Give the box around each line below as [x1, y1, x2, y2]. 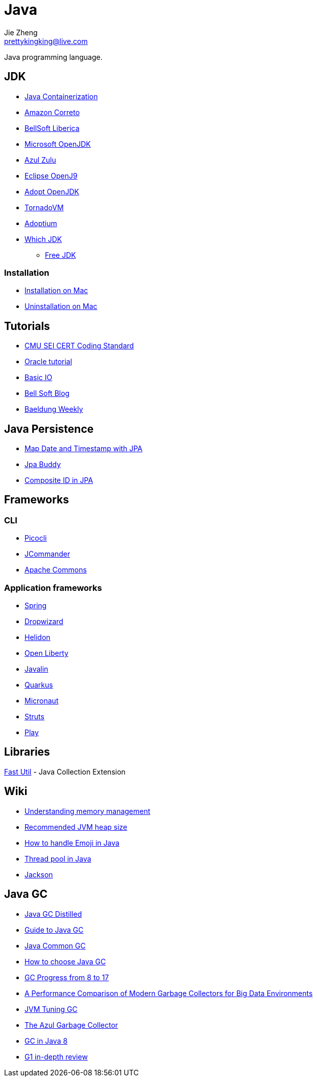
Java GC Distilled [25, 909, 82, 918]
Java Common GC [25, 941, 86, 950]
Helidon [25, 633, 51, 642]
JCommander [25, 549, 70, 559]
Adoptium [25, 218, 57, 228]
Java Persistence [4, 422, 94, 435]
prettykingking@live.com [4, 36, 88, 46]
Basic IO [25, 373, 53, 382]
